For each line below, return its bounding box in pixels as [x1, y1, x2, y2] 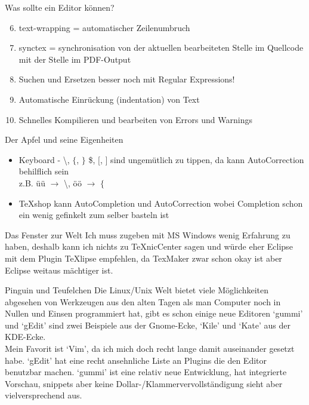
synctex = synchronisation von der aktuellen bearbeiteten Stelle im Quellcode [18, 41, 304, 54]
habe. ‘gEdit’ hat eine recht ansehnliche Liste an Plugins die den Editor [5, 354, 267, 366]
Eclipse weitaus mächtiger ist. [5, 263, 113, 276]
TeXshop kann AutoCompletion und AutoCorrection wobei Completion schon [18, 197, 303, 209]
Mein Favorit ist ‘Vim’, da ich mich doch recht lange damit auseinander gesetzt [5, 342, 295, 355]
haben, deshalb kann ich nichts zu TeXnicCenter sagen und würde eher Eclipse [5, 240, 293, 253]
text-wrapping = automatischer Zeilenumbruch [18, 21, 190, 33]
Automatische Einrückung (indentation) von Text [18, 93, 200, 105]
